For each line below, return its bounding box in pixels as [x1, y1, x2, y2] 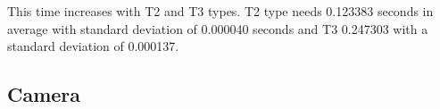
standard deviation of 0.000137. [7, 37, 179, 55]
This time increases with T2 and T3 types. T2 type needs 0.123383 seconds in [7, 2, 434, 20]
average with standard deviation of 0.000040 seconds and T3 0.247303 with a [7, 19, 428, 38]
